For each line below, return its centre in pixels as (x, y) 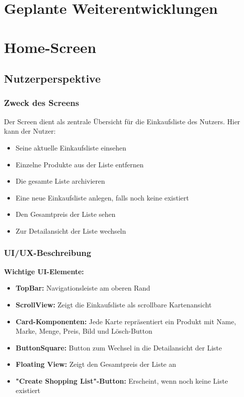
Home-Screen (50, 47)
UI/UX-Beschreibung (48, 253)
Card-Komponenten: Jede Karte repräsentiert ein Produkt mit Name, (126, 321)
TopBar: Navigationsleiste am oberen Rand (83, 288)
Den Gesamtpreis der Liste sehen (66, 214)
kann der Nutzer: (30, 131)
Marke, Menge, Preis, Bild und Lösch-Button (84, 331)
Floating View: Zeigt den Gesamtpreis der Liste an (96, 364)
